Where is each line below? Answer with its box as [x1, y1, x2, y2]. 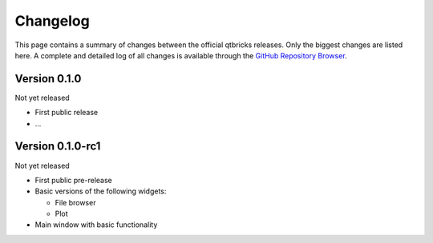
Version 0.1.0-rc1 [14, 140, 101, 153]
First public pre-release [34, 175, 112, 185]
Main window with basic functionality [34, 220, 158, 229]
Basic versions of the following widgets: [34, 186, 167, 196]
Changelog [14, 12, 90, 30]
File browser [55, 197, 96, 207]
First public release [34, 108, 99, 118]
